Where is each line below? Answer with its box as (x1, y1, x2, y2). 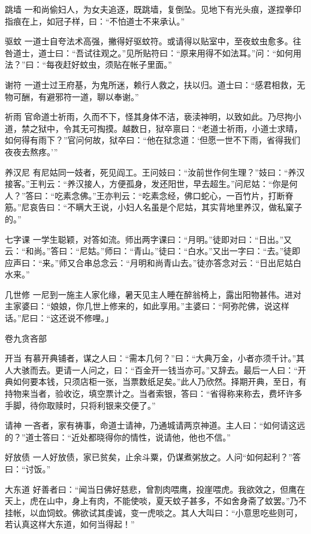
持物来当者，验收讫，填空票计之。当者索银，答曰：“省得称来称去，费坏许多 (5, 387, 303, 400)
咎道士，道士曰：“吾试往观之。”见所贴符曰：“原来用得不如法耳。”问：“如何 (5, 46, 294, 59)
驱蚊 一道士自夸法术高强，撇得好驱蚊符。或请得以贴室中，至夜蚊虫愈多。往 (5, 35, 301, 47)
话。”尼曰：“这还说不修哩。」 (5, 312, 114, 324)
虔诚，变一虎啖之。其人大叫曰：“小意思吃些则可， (105, 506, 303, 518)
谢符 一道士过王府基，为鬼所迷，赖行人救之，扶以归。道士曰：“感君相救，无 (5, 78, 306, 90)
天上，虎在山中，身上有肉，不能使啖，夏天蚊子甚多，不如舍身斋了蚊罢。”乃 (5, 494, 298, 507)
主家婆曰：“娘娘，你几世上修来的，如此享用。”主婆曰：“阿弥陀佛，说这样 (5, 300, 289, 312)
